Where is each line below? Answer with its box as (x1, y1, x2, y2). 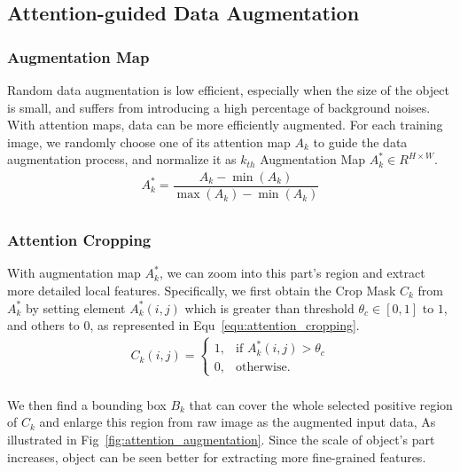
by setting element (26, 298, 126, 317)
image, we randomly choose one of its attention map (7, 132, 291, 151)
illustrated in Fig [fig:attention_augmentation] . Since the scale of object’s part (7, 430, 435, 448)
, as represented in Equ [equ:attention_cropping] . (90, 316, 360, 334)
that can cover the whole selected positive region (189, 395, 453, 413)
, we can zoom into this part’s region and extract (159, 264, 425, 282)
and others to (7, 316, 80, 334)
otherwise (236, 360, 287, 374)
